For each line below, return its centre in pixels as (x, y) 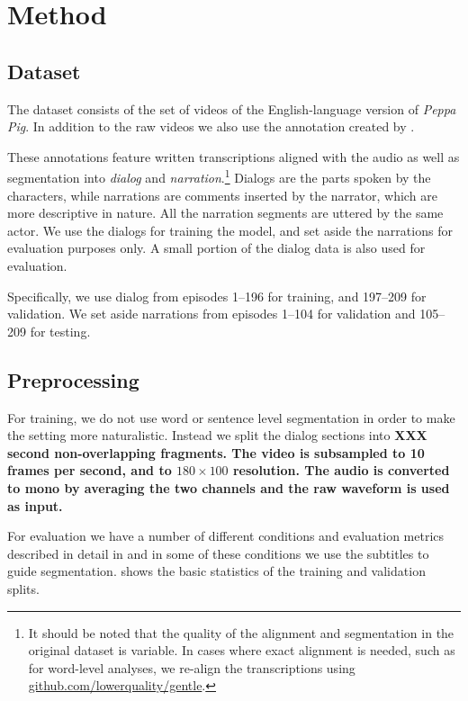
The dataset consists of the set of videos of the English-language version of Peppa (232, 108)
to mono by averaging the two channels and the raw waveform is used (229, 487)
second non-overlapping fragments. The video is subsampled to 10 (216, 452)
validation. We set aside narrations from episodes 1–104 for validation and (211, 314)
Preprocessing (73, 379)
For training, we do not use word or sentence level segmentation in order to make (231, 417)
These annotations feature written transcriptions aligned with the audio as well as (234, 156)
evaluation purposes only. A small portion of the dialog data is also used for (216, 248)
